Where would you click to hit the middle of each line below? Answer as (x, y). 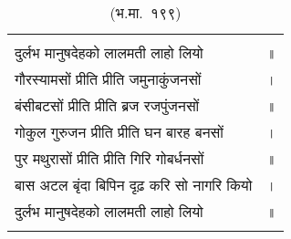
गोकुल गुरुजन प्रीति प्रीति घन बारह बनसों (119, 132)
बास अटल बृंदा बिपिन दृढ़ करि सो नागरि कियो (134, 185)
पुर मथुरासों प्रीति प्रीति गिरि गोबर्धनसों (109, 158)
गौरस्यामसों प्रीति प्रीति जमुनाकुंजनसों (108, 79)
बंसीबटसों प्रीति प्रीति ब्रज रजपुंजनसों (107, 105)
